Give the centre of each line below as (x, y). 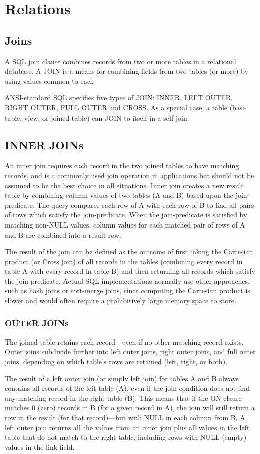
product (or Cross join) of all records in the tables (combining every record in (124, 261)
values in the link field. (40, 447)
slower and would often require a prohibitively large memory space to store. (120, 301)
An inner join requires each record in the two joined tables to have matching (122, 165)
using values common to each (49, 81)
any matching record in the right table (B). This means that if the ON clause (123, 398)
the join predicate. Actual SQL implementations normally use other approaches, (127, 280)
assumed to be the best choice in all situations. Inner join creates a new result (124, 185)
